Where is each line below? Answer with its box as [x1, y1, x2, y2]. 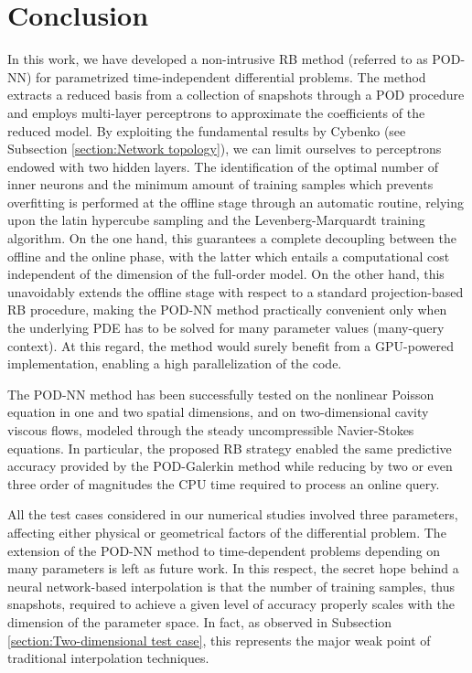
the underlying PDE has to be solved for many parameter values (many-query [7, 318, 445, 337]
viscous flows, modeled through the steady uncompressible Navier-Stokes [7, 421, 414, 439]
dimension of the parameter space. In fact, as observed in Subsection [7, 612, 392, 631]
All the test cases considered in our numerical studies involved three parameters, [7, 505, 458, 524]
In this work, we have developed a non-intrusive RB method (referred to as [7, 49, 428, 69]
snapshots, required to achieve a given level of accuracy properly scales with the [7, 594, 455, 614]
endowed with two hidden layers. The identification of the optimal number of [7, 156, 439, 176]
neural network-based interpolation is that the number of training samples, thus [7, 576, 456, 595]
